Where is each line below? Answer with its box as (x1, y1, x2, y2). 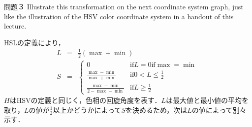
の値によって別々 (191, 104, 247, 115)
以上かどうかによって (53, 104, 122, 115)
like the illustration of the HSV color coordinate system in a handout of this (4, 11, 234, 21)
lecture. (4, 21, 27, 31)
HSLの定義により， (4, 37, 65, 47)
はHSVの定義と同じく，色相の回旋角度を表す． (9, 95, 161, 105)
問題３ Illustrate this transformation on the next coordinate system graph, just (4, 1, 244, 11)
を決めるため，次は (125, 104, 188, 115)
